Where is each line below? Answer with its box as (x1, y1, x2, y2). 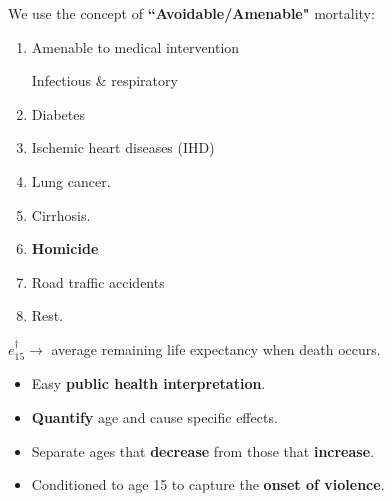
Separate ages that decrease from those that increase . (31, 440, 374, 461)
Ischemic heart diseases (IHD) (31, 137, 215, 158)
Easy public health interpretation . (31, 373, 266, 394)
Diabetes (31, 103, 85, 124)
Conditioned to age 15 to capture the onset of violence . (31, 474, 385, 495)
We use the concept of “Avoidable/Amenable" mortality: (8, 3, 375, 23)
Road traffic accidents (31, 271, 165, 292)
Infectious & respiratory (31, 70, 178, 91)
